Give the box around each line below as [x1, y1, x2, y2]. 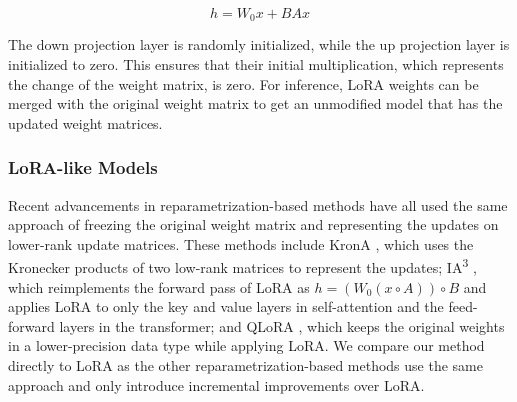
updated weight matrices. [8, 112, 163, 133]
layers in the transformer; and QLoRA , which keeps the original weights [59, 315, 505, 336]
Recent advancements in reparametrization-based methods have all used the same [8, 194, 508, 215]
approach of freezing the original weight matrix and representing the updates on [8, 214, 499, 235]
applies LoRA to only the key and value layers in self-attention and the [8, 296, 444, 317]
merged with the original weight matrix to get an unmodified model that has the [8, 93, 503, 114]
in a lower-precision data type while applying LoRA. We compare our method [8, 335, 485, 356]
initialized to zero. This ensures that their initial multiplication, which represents [8, 54, 504, 75]
